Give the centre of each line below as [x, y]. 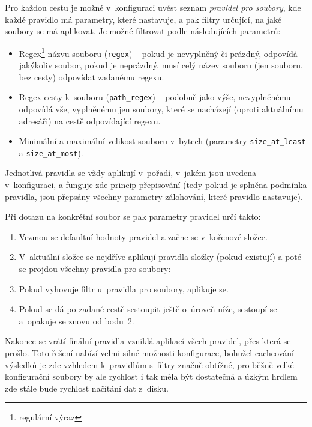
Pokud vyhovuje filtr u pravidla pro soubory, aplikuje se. [124, 289]
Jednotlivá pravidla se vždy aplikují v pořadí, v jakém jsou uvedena [130, 173]
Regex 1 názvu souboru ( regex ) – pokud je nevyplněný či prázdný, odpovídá [158, 52]
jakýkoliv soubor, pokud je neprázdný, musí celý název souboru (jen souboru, [161, 65]
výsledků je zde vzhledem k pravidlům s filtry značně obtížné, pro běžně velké [149, 364]
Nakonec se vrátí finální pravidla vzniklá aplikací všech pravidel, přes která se [148, 341]
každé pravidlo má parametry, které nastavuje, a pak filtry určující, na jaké [143, 19]
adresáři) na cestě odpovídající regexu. [90, 120]
